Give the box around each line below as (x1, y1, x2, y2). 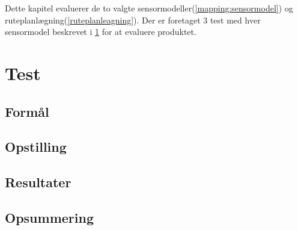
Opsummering (5, 208, 94, 226)
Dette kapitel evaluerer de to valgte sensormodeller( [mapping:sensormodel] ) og (5, 2, 293, 14)
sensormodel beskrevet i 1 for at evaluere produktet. (5, 25, 196, 38)
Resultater (5, 173, 71, 191)
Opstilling (5, 137, 67, 156)
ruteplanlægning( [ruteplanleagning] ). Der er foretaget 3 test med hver (5, 13, 261, 26)
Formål (5, 102, 49, 120)
